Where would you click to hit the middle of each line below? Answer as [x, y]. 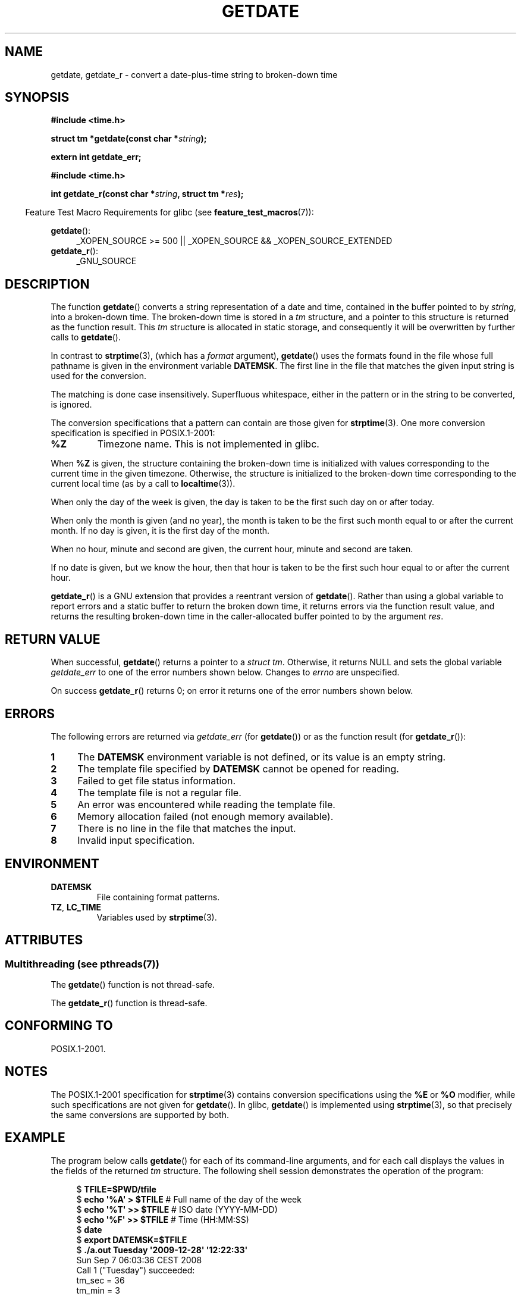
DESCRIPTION [47, 284]
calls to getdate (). [86, 337]
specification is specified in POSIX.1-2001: [133, 433]
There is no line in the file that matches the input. [187, 828]
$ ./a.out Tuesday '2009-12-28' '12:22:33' [162, 1250]
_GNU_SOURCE [106, 261]
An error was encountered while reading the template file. [206, 804]
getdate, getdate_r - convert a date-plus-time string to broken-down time [194, 74]
